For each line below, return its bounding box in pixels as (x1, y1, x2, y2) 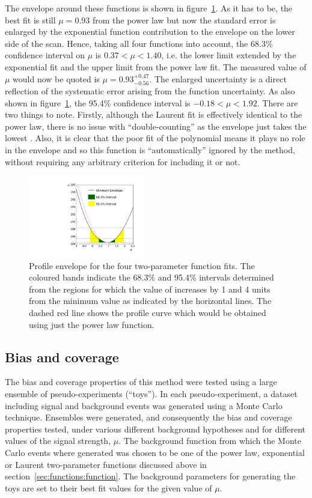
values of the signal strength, (5, 434, 111, 447)
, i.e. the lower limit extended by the (161, 49, 296, 61)
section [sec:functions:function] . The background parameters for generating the (5, 470, 296, 482)
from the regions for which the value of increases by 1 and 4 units (29, 282, 271, 295)
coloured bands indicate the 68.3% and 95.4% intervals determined (29, 271, 274, 284)
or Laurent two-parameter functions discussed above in (5, 458, 207, 470)
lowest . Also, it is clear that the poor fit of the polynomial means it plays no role (5, 132, 305, 144)
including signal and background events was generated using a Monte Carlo (5, 399, 283, 411)
